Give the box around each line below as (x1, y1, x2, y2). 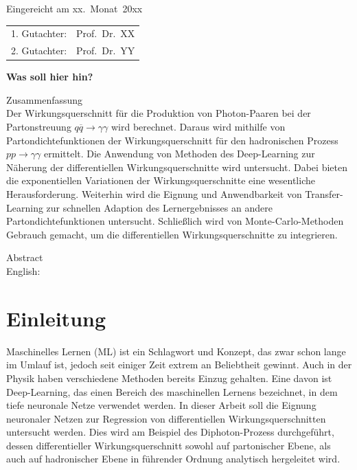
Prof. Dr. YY (76, 43, 135, 58)
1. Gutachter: (11, 26, 67, 41)
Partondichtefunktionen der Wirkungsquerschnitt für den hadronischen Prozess (6, 133, 338, 147)
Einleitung (6, 304, 106, 332)
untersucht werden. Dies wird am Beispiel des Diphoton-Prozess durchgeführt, (6, 425, 334, 439)
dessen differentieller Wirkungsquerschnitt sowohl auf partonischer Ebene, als (6, 438, 331, 452)
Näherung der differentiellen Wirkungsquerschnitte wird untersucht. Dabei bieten (6, 159, 347, 174)
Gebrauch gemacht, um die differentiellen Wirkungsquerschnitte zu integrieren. (6, 227, 338, 241)
